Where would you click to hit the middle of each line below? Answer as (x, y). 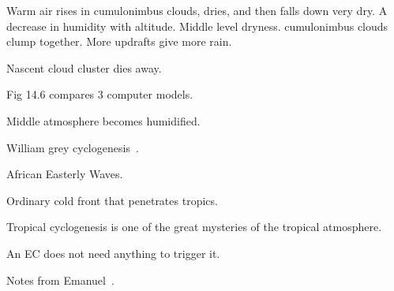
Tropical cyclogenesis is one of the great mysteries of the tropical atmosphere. (194, 227)
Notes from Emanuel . (60, 280)
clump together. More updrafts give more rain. (119, 41)
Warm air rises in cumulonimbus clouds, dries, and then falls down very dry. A (197, 10)
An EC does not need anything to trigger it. (113, 253)
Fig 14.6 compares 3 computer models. (100, 94)
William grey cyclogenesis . (73, 147)
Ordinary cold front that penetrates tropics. (112, 200)
